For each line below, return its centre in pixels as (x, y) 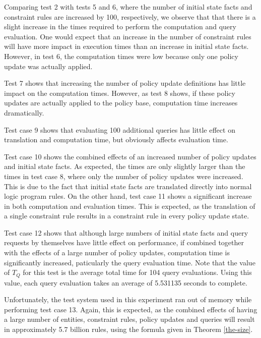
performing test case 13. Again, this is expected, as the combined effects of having (131, 309)
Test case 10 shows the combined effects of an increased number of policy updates (130, 156)
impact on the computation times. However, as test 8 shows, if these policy (120, 93)
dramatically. (24, 112)
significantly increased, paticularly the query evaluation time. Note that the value (130, 262)
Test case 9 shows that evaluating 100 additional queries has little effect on (120, 129)
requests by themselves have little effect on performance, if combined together (124, 242)
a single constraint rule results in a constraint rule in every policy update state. (127, 216)
